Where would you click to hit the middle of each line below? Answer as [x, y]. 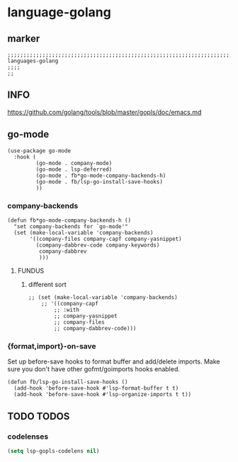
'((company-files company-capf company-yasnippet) [106, 239]
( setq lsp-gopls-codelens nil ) [53, 451]
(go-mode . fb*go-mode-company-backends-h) [101, 175]
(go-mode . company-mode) [74, 163]
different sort [47, 284]
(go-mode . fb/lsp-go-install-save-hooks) [99, 181]
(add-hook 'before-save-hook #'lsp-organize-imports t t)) [103, 395]
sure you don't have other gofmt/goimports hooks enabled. [94, 369]
